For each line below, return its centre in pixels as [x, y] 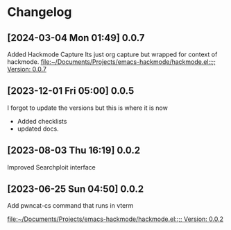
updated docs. [38, 129]
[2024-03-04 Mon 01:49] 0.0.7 [76, 38]
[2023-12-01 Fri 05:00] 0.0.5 [71, 91]
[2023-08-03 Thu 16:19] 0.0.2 [74, 150]
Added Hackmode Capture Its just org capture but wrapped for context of [112, 54]
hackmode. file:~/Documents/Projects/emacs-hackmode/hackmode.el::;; [112, 62]
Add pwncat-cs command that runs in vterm [70, 206]
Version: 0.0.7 [27, 69]
